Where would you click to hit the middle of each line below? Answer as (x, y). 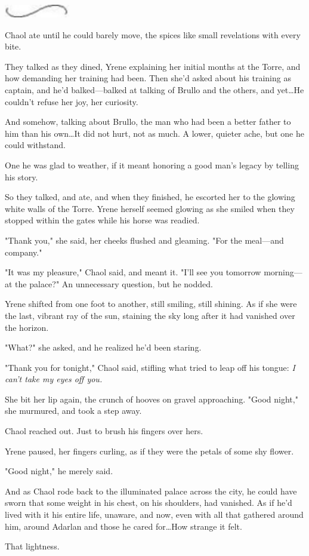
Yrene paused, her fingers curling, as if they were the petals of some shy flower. (149, 451)
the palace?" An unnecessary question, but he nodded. (114, 283)
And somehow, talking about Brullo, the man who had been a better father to (148, 122)
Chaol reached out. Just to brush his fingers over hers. (104, 431)
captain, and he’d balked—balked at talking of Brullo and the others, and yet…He (154, 90)
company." (24, 252)
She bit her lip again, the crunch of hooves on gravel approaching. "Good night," (152, 399)
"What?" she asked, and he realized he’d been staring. (103, 347)
